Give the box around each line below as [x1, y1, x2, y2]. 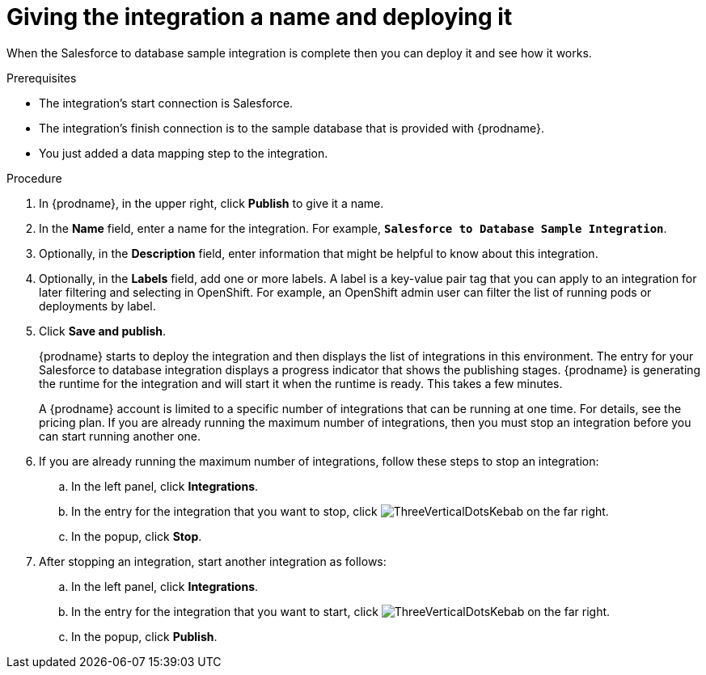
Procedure [6, 171, 62, 185]
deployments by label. [39, 298, 156, 313]
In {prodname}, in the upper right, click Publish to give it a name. [39, 196, 384, 210]
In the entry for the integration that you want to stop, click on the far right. [71, 504, 609, 518]
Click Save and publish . [39, 323, 167, 338]
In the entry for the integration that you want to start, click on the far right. [71, 604, 611, 618]
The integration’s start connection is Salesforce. [39, 95, 294, 110]
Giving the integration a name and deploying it [6, 3, 513, 31]
